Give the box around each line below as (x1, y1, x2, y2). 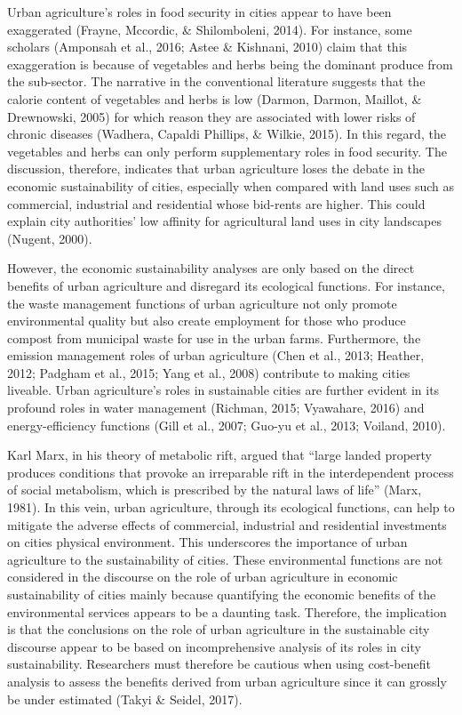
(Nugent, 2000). (7, 229, 92, 247)
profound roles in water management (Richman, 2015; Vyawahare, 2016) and (7, 398, 425, 417)
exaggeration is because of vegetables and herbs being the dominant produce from (7, 54, 453, 73)
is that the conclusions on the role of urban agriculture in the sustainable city (7, 620, 430, 639)
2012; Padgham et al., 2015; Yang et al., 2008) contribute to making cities (7, 363, 410, 382)
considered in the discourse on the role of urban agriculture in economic (7, 567, 398, 586)
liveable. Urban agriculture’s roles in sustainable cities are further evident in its (7, 381, 440, 399)
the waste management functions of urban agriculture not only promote (7, 293, 397, 312)
